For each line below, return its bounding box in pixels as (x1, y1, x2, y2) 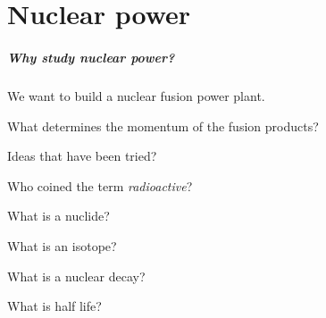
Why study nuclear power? (7, 47, 175, 66)
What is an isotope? (7, 236, 117, 255)
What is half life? (7, 297, 102, 315)
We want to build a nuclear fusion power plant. (7, 86, 265, 105)
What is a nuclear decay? (7, 266, 146, 285)
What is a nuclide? (7, 206, 110, 225)
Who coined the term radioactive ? (7, 176, 193, 195)
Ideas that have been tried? (7, 146, 157, 165)
